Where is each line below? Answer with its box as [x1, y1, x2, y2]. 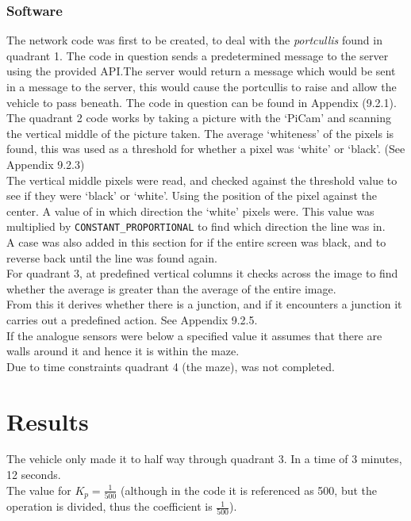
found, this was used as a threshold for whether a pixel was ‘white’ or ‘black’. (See [6, 140, 405, 157]
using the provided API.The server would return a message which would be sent [6, 63, 396, 79]
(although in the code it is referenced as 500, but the [121, 481, 378, 498]
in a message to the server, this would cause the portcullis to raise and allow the [6, 79, 397, 94]
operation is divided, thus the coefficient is [6, 498, 213, 515]
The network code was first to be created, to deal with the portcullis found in [6, 32, 382, 48]
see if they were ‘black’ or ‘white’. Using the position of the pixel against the [6, 187, 378, 204]
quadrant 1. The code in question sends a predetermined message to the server [6, 47, 389, 63]
